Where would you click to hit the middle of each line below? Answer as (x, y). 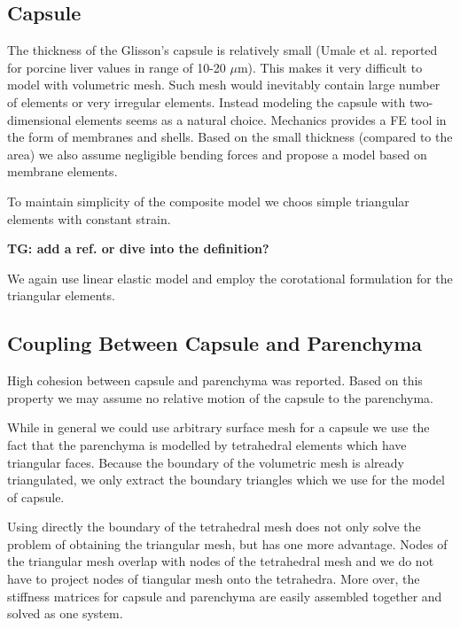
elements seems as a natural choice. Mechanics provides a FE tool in (261, 119)
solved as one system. (65, 613)
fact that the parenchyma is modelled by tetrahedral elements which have (207, 444)
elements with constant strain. (89, 218)
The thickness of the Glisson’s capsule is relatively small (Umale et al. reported (222, 50)
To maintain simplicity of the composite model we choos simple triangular (208, 201)
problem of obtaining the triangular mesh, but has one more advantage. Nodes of (227, 543)
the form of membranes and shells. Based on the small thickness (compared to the (230, 137)
